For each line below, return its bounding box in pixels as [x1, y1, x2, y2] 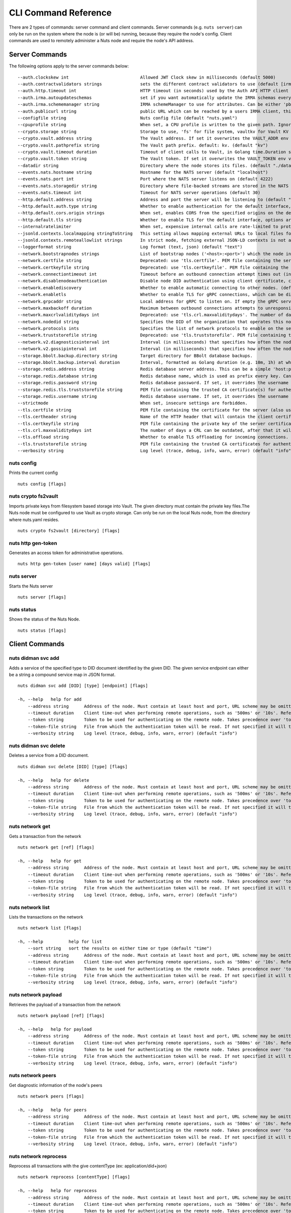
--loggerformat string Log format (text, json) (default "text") [17, 244, 242, 250]
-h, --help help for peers [17, 1107, 87, 1113]
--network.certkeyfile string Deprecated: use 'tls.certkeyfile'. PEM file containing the [17, 264, 289, 270]
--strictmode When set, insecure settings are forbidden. [17, 400, 248, 406]
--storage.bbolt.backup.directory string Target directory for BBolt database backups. [17, 353, 253, 359]
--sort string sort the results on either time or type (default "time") [27, 946, 212, 951]
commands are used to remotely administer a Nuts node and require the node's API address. [9, 38, 194, 44]
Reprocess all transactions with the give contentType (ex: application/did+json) [9, 1163, 167, 1169]
